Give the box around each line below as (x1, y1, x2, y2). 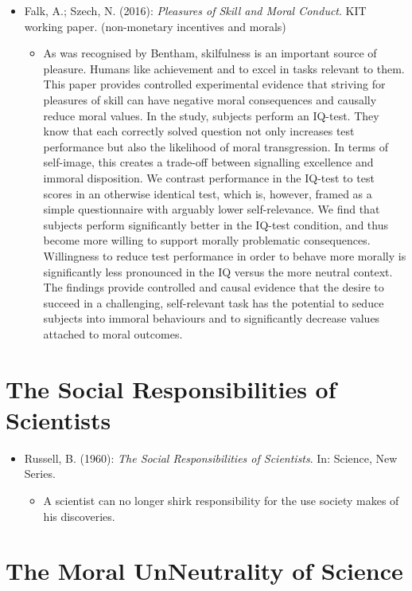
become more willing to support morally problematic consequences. (43, 232, 371, 249)
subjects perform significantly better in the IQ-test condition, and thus (43, 216, 388, 233)
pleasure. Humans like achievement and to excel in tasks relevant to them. (43, 60, 405, 76)
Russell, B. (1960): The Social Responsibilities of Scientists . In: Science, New (24, 449, 398, 466)
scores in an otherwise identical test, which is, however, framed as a (43, 185, 372, 202)
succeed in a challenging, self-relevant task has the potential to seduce (43, 294, 384, 311)
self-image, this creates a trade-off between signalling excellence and (43, 154, 374, 170)
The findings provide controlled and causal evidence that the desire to (43, 279, 384, 295)
